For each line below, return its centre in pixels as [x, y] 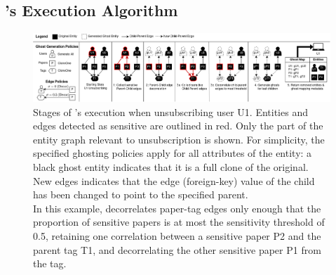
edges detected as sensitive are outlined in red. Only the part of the [178, 126]
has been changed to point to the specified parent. [141, 194]
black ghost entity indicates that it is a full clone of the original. [171, 166]
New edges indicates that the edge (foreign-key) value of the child [174, 180]
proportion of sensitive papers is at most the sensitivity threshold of [179, 222]
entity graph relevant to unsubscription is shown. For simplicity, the [179, 139]
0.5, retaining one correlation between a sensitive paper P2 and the [177, 235]
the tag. [50, 263]
